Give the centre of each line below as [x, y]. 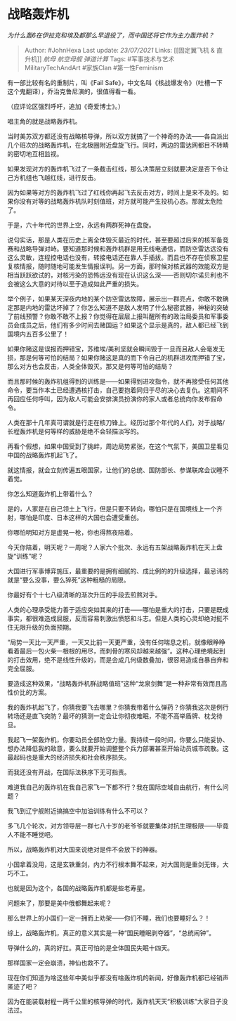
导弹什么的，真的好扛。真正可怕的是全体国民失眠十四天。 [90, 948]
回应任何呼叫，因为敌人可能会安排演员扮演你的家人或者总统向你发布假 [114, 398]
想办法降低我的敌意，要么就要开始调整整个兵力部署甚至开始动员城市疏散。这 [118, 748]
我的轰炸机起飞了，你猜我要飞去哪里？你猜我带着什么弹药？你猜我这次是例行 [118, 707]
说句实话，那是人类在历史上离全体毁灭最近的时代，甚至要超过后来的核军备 [115, 240]
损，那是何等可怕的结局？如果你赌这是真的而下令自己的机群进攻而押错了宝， [118, 357]
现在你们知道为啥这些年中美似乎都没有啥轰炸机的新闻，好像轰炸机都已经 [112, 977]
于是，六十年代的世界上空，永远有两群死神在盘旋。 [81, 225]
